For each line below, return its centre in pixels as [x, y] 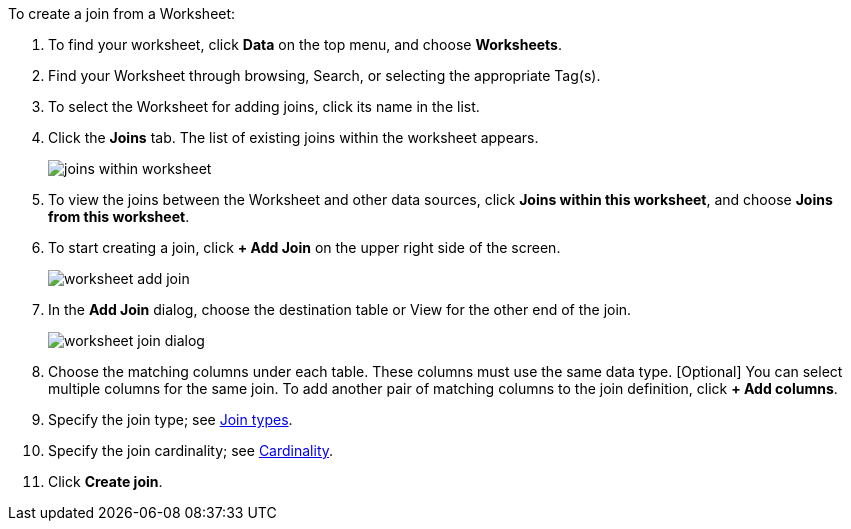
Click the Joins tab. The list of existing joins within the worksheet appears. [293, 137]
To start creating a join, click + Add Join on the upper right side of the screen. [304, 247]
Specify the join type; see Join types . [170, 419]
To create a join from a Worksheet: [122, 13]
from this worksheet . [119, 216]
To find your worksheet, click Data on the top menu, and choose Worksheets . [305, 44]
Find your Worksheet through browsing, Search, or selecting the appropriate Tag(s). [324, 75]
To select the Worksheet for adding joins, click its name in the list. [264, 106]
